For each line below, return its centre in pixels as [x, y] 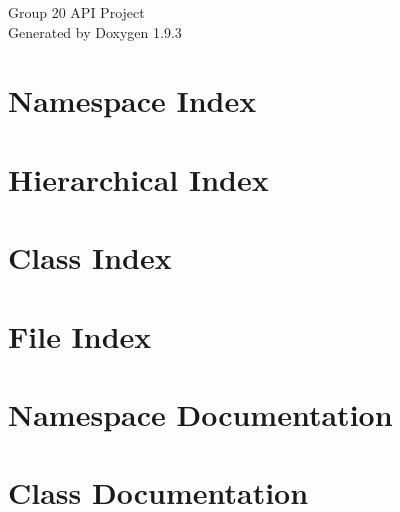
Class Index [90, 257]
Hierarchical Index [138, 178]
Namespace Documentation [200, 413]
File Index [80, 335]
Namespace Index [132, 100]
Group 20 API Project [76, 12]
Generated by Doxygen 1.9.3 [95, 31]
